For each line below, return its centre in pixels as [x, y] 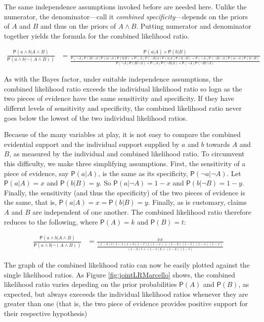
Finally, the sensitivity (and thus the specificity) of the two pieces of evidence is [125, 192]
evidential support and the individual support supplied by [92, 144]
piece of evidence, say [36, 173]
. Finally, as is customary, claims [197, 202]
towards [218, 144]
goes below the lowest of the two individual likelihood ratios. [96, 117]
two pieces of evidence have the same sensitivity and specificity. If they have [119, 98]
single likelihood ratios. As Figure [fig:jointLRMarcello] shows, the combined [120, 274]
